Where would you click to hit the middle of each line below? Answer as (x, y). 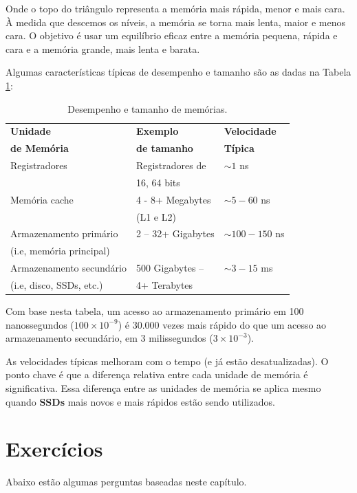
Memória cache (42, 199)
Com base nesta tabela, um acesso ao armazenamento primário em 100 (155, 311)
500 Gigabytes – (170, 268)
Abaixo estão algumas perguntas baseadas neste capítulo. (126, 482)
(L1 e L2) (156, 216)
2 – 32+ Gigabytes (175, 233)
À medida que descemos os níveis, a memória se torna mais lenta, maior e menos (176, 22)
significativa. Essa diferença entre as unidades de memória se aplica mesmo (163, 388)
